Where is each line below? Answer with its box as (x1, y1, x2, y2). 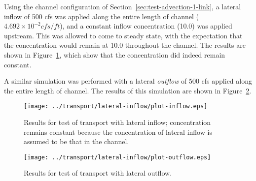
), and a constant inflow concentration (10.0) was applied (60, 21, 232, 31)
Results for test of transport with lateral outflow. (24, 168, 172, 178)
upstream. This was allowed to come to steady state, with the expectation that (4, 30, 243, 40)
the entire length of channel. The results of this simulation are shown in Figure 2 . (4, 85, 252, 95)
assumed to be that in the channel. (24, 136, 129, 147)
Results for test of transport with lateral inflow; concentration (24, 117, 211, 127)
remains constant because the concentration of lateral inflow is (24, 126, 212, 137)
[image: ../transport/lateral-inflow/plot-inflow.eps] (24, 103, 208, 110)
